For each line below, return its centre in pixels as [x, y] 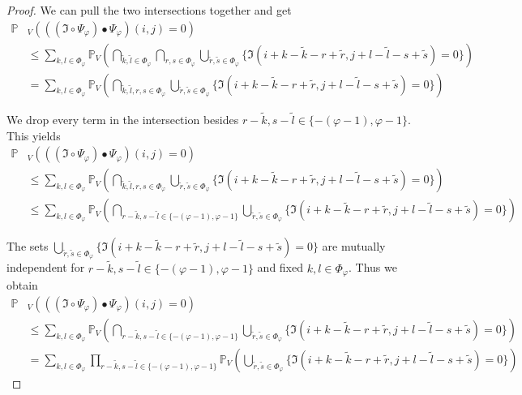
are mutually [354, 246]
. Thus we [373, 267]
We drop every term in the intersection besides [123, 119]
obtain [22, 285]
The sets [28, 246]
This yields [34, 135]
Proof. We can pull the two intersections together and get [149, 10]
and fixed [280, 267]
